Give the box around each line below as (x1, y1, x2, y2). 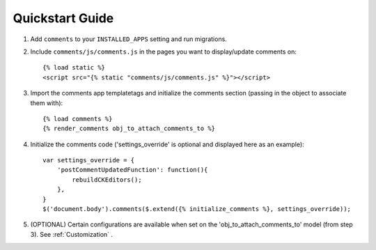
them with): (30, 98, 63, 107)
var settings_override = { (42, 157, 135, 164)
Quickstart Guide (13, 10, 114, 26)
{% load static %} (42, 63, 106, 72)
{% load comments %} (42, 115, 113, 123)
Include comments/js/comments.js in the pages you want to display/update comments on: (30, 47, 297, 56)
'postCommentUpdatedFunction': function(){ (56, 166, 208, 174)
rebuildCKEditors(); (72, 175, 142, 184)
